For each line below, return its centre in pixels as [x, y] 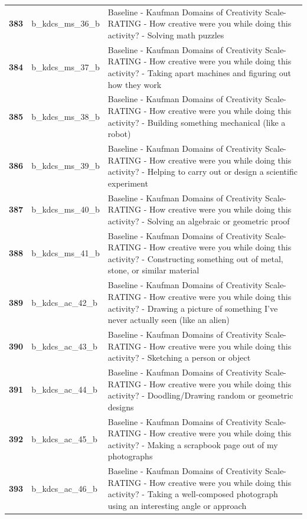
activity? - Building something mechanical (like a [197, 122]
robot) [119, 134]
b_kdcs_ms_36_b [66, 23]
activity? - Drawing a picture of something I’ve [193, 308]
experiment [128, 183]
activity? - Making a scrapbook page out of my [193, 444]
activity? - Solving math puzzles [166, 35]
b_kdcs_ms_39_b [66, 166]
